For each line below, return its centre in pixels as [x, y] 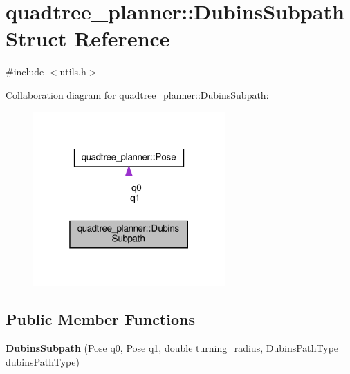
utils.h [73, 72]
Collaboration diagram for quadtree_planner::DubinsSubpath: [137, 94]
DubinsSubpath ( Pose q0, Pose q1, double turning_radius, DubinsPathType [172, 348]
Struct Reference [88, 38]
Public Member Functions [100, 319]
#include [25, 72]
